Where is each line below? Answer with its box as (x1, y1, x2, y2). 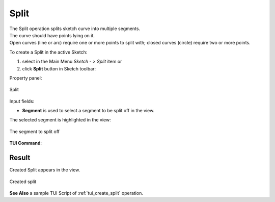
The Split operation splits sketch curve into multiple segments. (9, 26, 140, 32)
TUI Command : (9, 140, 42, 146)
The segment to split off (9, 128, 60, 135)
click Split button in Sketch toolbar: (22, 65, 96, 71)
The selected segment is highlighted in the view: (9, 117, 112, 123)
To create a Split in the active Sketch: (9, 49, 88, 55)
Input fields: (9, 98, 35, 104)
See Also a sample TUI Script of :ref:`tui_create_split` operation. (9, 190, 144, 196)
